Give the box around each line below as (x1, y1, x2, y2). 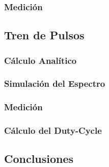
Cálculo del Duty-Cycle (4, 124, 102, 137)
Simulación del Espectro (4, 77, 105, 90)
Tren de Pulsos (4, 27, 85, 43)
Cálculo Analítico (4, 54, 77, 66)
